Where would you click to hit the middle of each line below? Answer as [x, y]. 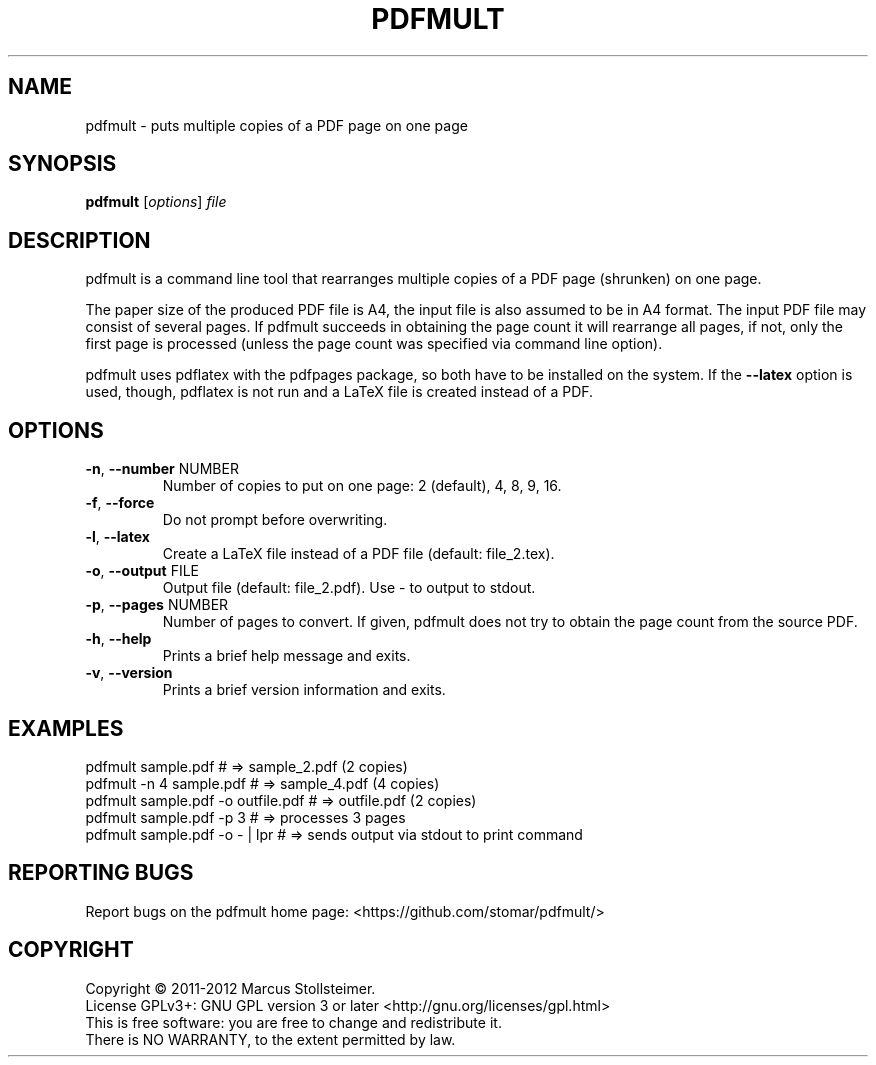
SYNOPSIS [62, 164]
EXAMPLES [66, 728]
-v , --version [129, 673]
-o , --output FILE [142, 571]
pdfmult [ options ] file [156, 202]
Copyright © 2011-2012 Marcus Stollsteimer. [230, 988]
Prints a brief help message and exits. [286, 656]
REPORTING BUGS [101, 873]
